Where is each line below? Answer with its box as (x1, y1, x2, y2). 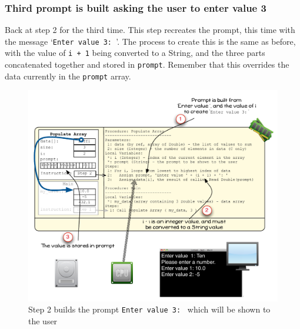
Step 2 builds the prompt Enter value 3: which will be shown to (28, 303, 271, 315)
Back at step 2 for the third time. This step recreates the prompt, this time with (5, 24, 295, 36)
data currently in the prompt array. (5, 69, 131, 82)
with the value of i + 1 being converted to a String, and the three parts (5, 46, 265, 59)
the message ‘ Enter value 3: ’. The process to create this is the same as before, (5, 35, 296, 47)
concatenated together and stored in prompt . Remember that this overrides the (5, 58, 289, 71)
